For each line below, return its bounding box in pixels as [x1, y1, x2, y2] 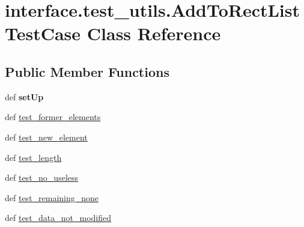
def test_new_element [5, 130, 88, 143]
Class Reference [87, 21, 221, 46]
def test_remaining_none [5, 191, 99, 204]
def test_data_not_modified [5, 211, 112, 224]
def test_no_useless [5, 171, 79, 184]
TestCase [5, 21, 81, 46]
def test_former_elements [5, 110, 101, 123]
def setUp [5, 90, 44, 103]
